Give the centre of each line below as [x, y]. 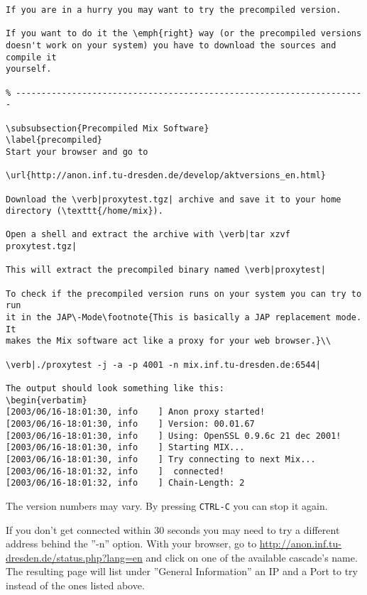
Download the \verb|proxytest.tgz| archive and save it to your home [174, 199]
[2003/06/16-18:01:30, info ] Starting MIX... [125, 448]
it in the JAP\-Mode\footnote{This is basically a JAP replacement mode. [184, 318]
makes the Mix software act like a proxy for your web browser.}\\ [169, 341]
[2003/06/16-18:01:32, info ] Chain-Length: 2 [125, 483]
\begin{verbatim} [46, 400]
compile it [31, 57]
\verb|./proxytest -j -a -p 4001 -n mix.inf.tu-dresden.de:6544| [163, 365]
